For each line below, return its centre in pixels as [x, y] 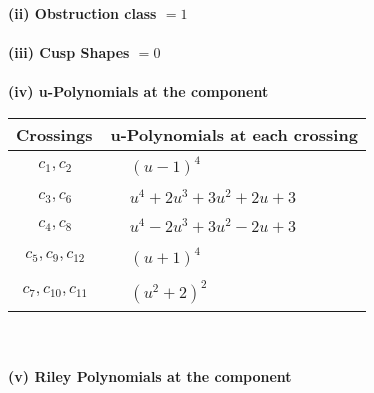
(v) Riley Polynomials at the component [150, 376]
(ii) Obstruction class [82, 13]
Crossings [54, 134]
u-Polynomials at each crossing [234, 134]
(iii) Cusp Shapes [69, 52]
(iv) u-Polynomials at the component [138, 91]
